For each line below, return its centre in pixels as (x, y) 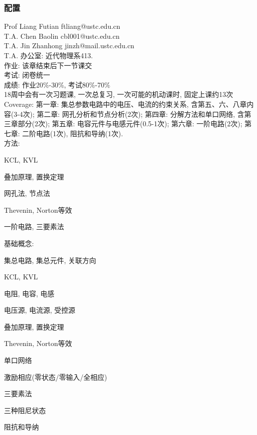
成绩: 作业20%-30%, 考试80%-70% (57, 84)
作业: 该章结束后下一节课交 (48, 65)
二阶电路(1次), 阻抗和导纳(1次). (72, 133)
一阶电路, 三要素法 (34, 226)
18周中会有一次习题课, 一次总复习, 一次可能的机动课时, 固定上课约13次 (119, 94)
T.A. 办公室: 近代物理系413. (49, 55)
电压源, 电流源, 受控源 (40, 310)
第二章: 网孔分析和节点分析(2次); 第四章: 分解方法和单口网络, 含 (141, 114)
